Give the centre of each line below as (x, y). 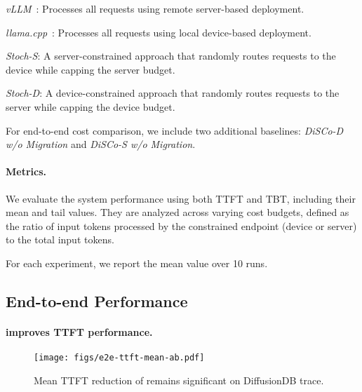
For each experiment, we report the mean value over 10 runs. (137, 263)
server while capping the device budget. (90, 106)
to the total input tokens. (60, 239)
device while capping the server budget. (90, 69)
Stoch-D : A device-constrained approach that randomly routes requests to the (173, 93)
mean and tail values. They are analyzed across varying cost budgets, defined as (177, 212)
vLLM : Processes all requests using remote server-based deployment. (155, 8)
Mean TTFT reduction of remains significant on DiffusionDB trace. (179, 380)
